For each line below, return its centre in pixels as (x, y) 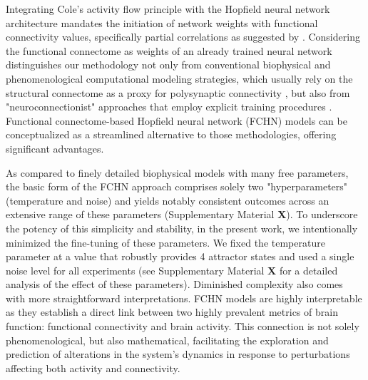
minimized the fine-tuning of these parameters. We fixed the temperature (165, 242)
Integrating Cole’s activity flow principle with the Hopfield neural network (168, 9)
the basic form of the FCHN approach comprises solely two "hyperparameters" (177, 186)
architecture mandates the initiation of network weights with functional (162, 22)
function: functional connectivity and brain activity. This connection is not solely (183, 326)
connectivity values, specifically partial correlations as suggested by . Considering (183, 37)
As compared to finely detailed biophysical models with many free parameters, (177, 172)
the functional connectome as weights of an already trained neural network (169, 50)
